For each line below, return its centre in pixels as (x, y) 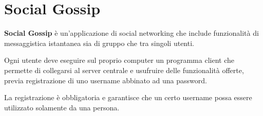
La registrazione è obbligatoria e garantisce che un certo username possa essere (128, 97)
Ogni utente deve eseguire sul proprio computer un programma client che (119, 60)
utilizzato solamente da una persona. (62, 107)
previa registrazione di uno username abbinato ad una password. (106, 80)
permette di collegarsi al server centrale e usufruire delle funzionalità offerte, (124, 70)
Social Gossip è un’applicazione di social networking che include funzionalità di (131, 33)
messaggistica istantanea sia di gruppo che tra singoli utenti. (99, 43)
